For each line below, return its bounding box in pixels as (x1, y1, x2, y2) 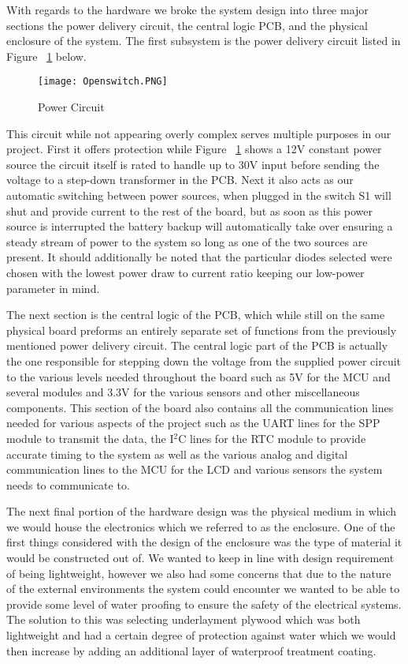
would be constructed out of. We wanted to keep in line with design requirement (6, 550, 395, 566)
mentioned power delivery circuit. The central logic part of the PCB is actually (6, 337, 388, 354)
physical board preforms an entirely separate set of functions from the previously (6, 321, 397, 338)
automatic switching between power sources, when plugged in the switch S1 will (6, 187, 391, 203)
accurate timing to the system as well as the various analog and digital (6, 445, 348, 462)
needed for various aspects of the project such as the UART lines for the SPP (6, 415, 380, 431)
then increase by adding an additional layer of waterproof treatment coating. (6, 642, 376, 658)
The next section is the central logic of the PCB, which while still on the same (6, 306, 385, 323)
